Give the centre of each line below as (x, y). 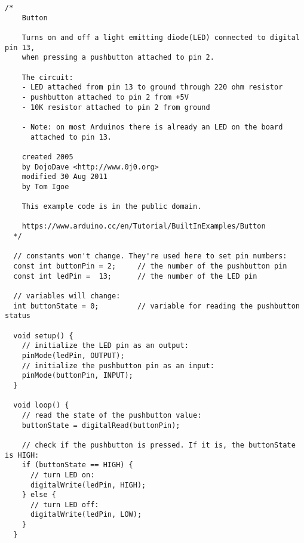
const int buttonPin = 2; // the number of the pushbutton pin (150, 266)
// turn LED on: (62, 475)
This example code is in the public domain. (112, 207)
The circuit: (47, 77)
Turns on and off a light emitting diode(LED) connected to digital (161, 37)
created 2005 (47, 157)
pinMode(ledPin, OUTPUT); (73, 355)
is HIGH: (22, 455)
